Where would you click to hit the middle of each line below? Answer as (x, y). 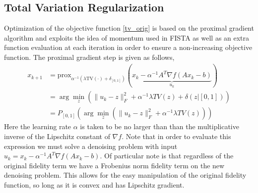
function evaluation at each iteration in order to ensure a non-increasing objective (128, 47)
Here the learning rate (38, 126)
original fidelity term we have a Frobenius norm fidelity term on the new (114, 165)
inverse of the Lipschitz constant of (57, 136)
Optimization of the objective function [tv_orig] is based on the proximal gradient (129, 28)
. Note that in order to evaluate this (176, 136)
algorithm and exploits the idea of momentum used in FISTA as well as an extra (127, 37)
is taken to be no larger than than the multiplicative (160, 126)
